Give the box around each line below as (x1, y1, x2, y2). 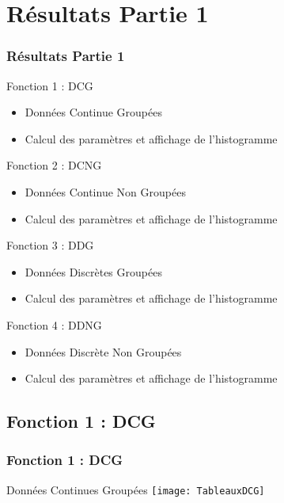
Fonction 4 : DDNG (6, 316, 102, 333)
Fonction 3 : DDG (6, 237, 94, 253)
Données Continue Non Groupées (25, 183, 186, 200)
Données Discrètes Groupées (25, 263, 162, 280)
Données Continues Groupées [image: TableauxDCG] (6, 481, 265, 497)
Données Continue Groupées (25, 104, 162, 120)
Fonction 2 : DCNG (6, 157, 102, 173)
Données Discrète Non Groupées (25, 343, 182, 360)
